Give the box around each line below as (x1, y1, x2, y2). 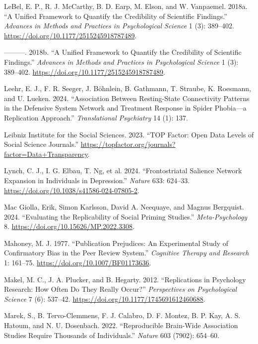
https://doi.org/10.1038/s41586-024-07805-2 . (4, 185, 139, 195)
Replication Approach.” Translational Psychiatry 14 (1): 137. (4, 112, 188, 122)
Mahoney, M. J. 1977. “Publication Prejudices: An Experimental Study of (4, 237, 229, 248)
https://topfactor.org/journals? (80, 139, 176, 149)
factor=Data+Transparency (4, 148, 88, 159)
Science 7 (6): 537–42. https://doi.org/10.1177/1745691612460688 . (4, 293, 205, 304)
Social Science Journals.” (4, 139, 79, 149)
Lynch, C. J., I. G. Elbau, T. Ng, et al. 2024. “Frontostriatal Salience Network (4, 165, 242, 176)
